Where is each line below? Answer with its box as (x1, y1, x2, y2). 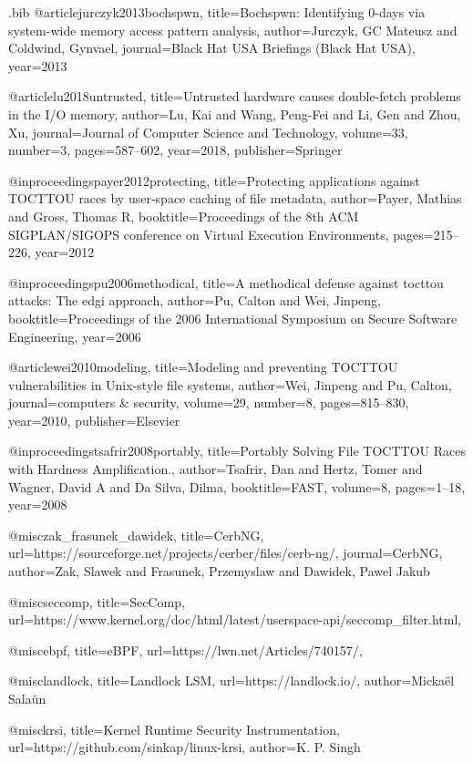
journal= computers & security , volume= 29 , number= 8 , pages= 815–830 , (8, 393, 409, 412)
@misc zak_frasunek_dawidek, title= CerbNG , (8, 525, 264, 544)
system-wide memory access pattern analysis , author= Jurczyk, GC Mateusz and (8, 20, 458, 39)
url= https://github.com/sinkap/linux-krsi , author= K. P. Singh (8, 737, 361, 757)
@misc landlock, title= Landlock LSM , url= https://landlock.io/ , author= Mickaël (8, 671, 455, 690)
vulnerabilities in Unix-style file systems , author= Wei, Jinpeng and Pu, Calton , (8, 375, 452, 394)
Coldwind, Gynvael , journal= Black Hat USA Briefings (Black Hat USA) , (8, 38, 416, 57)
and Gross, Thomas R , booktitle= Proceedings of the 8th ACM (8, 206, 359, 225)
